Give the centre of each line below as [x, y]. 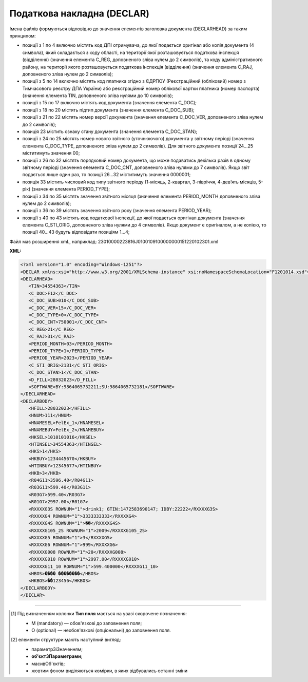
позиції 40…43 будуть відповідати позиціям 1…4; [76, 232]
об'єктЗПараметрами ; [57, 656]
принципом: [23, 35]
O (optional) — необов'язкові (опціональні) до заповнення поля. [101, 630]
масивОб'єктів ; [48, 664]
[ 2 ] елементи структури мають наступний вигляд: [66, 640]
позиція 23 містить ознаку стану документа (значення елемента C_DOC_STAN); [110, 131]
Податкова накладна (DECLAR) [80, 13]
